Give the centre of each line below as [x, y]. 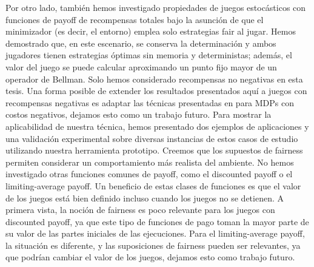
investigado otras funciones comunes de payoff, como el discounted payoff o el [149, 174]
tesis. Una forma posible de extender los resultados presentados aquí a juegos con [156, 91]
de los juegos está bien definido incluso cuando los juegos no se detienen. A [145, 198]
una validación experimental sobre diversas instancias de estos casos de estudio [152, 138]
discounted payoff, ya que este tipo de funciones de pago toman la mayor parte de [157, 221]
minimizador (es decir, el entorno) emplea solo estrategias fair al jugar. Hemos [151, 31]
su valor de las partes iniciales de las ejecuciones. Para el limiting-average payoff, [155, 233]
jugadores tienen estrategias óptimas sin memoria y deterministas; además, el [149, 55]
